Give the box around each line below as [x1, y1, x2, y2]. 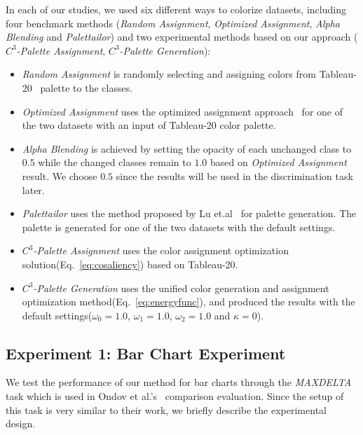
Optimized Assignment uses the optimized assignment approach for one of [22, 104, 343, 118]
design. [6, 416, 36, 431]
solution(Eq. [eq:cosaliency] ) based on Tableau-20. [22, 256, 238, 271]
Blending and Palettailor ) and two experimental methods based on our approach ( [6, 29, 358, 44]
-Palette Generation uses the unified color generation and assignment [33, 280, 329, 295]
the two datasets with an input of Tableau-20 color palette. [22, 118, 276, 132]
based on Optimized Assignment [210, 155, 347, 170]
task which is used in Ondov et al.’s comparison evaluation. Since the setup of [6, 389, 344, 403]
